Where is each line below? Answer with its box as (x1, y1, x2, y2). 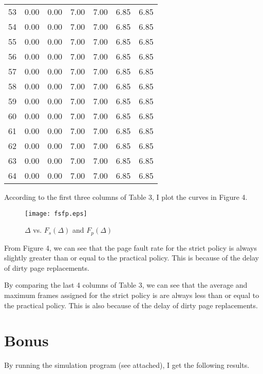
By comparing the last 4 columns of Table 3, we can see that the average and (4, 279, 248, 290)
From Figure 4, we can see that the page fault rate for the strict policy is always (4, 242, 257, 253)
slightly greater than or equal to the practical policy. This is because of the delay (4, 252, 259, 263)
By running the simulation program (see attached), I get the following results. (4, 360, 250, 370)
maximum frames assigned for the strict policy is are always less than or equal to (4, 290, 259, 301)
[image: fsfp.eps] (25, 210, 87, 217)
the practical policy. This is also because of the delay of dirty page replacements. (4, 300, 258, 310)
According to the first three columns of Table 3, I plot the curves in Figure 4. (4, 192, 248, 202)
